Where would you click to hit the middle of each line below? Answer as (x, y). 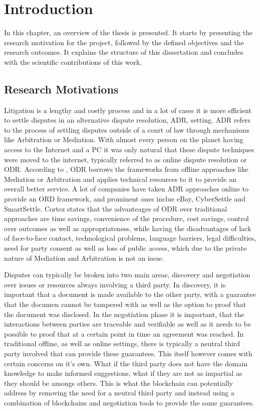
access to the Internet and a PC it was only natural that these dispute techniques (129, 149)
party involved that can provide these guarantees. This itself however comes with (128, 353)
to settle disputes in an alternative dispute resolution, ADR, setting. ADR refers (127, 120)
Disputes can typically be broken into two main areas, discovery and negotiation (127, 275)
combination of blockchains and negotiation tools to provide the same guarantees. (129, 402)
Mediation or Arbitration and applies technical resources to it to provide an (120, 179)
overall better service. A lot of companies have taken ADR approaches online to (126, 189)
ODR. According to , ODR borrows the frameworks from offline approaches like (126, 169)
